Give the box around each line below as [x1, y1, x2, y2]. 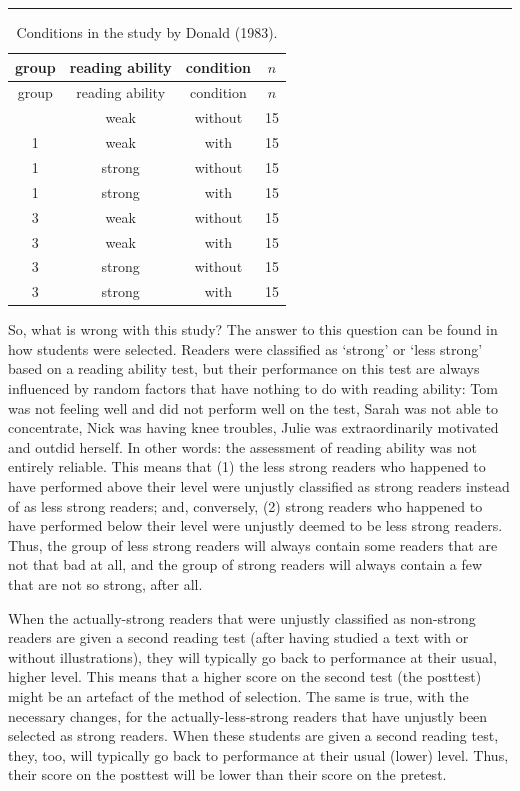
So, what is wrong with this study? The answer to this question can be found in [8, 319, 498, 340]
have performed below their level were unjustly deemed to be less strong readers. [8, 515, 503, 536]
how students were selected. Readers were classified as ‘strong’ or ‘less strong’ [8, 338, 483, 359]
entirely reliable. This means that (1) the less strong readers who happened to [8, 456, 486, 477]
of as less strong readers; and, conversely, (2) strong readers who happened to [8, 495, 483, 516]
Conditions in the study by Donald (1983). [16, 22, 278, 42]
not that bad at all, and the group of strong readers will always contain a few [8, 554, 483, 575]
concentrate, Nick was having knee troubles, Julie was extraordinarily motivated [8, 417, 499, 438]
